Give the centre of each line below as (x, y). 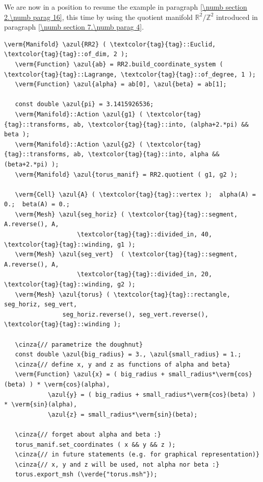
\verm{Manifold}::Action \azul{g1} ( (79, 114)
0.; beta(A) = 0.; (37, 204)
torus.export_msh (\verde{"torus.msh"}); (86, 475)
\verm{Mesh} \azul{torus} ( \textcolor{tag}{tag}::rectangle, (123, 294)
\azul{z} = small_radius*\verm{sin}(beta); (123, 414)
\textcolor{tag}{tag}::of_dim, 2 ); (66, 54)
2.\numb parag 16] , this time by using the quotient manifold (99, 17)
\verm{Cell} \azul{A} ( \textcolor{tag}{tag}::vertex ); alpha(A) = (135, 194)
